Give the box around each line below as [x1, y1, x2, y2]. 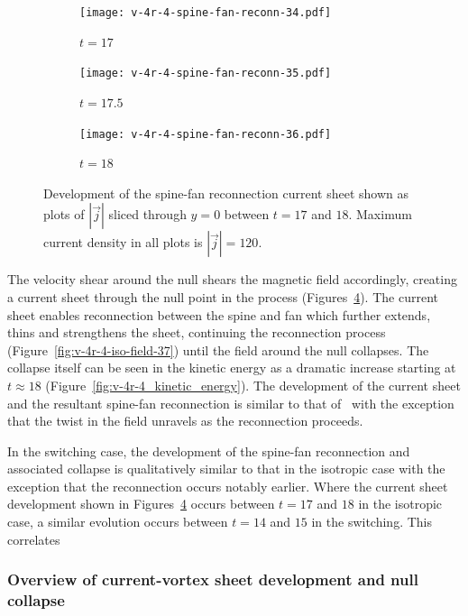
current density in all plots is [43, 233, 203, 252]
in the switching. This [311, 512, 433, 531]
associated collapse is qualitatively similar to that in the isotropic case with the [7, 459, 445, 478]
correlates [7, 529, 60, 548]
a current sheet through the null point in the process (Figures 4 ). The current [7, 287, 438, 306]
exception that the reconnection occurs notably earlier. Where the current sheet [7, 476, 448, 495]
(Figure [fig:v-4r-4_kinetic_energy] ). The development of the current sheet [45, 375, 461, 394]
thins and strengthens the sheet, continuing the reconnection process [7, 323, 386, 342]
